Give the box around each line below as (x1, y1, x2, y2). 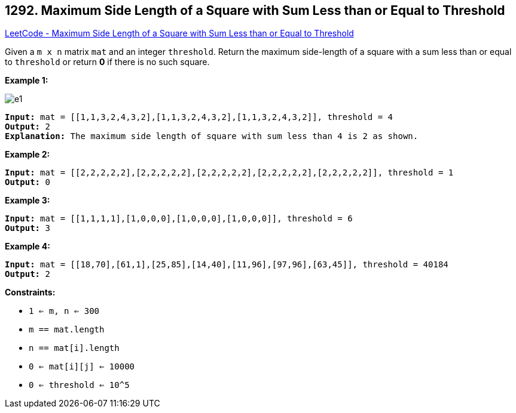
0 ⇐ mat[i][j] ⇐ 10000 (29, 362, 135, 372)
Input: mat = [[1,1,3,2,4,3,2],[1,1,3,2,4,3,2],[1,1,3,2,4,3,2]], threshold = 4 (5, 112, 393, 122)
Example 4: (5, 241, 50, 252)
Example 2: (5, 149, 50, 160)
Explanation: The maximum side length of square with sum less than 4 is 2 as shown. (5, 131, 419, 141)
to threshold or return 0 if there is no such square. (5, 57, 210, 67)
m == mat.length (29, 325, 105, 335)
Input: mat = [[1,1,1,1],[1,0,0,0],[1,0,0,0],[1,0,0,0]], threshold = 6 (5, 214, 353, 224)
